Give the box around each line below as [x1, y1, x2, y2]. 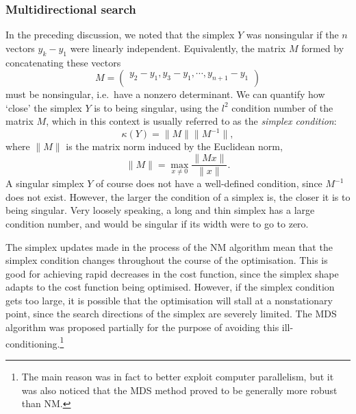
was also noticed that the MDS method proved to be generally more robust [21, 382, 338, 397]
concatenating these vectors [5, 55, 121, 69]
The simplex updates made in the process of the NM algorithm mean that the [5, 239, 333, 254]
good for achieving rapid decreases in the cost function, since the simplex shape [5, 266, 339, 280]
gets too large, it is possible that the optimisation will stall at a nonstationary [5, 293, 333, 307]
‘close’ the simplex [5, 100, 82, 114]
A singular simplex [5, 176, 84, 191]
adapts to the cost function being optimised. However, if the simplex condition [5, 280, 335, 294]
